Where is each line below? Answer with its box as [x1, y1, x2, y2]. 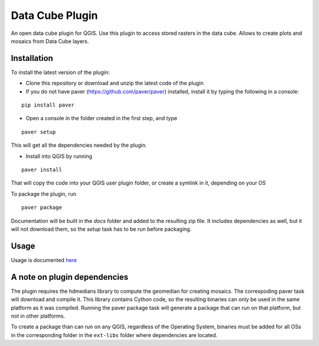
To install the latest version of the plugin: [11, 69, 110, 76]
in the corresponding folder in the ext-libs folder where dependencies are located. [11, 331, 218, 338]
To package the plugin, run [11, 190, 77, 198]
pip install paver [21, 102, 75, 109]
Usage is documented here [11, 256, 77, 263]
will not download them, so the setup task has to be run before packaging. [11, 225, 192, 232]
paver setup [21, 128, 56, 135]
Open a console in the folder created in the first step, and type [25, 115, 177, 122]
